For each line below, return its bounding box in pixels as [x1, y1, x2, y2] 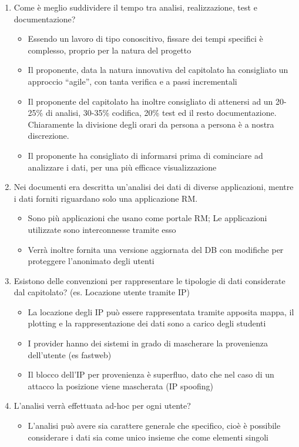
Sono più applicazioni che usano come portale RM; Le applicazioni [28, 212, 267, 224]
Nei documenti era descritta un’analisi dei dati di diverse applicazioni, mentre [14, 181, 294, 193]
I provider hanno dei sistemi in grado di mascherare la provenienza [28, 337, 268, 349]
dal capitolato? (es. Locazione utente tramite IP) [14, 286, 190, 298]
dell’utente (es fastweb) [28, 348, 112, 361]
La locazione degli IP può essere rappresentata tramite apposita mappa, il [28, 305, 294, 318]
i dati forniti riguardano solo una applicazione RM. [14, 192, 198, 204]
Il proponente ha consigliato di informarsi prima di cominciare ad [28, 149, 263, 161]
